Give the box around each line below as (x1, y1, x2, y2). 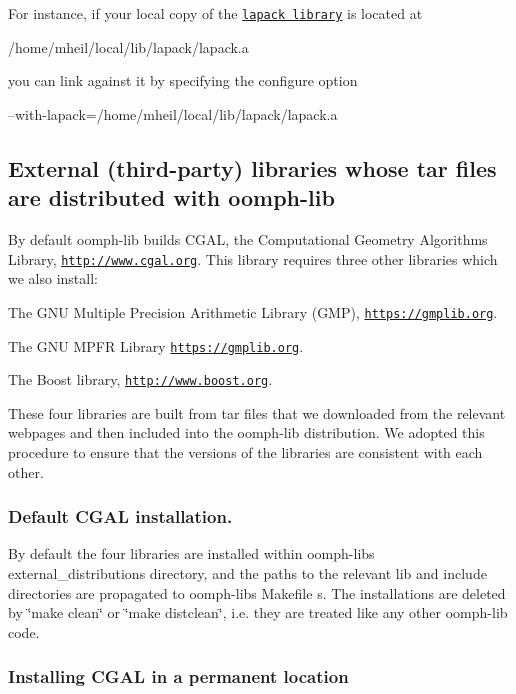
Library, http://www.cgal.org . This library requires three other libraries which (8, 248, 498, 269)
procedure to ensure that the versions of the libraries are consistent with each (8, 442, 483, 463)
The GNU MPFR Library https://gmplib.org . (8, 335, 304, 356)
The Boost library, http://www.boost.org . (8, 369, 273, 390)
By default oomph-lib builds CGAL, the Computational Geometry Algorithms (8, 229, 488, 250)
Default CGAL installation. (8, 504, 233, 529)
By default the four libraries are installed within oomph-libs (8, 543, 375, 564)
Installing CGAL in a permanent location (8, 664, 349, 689)
